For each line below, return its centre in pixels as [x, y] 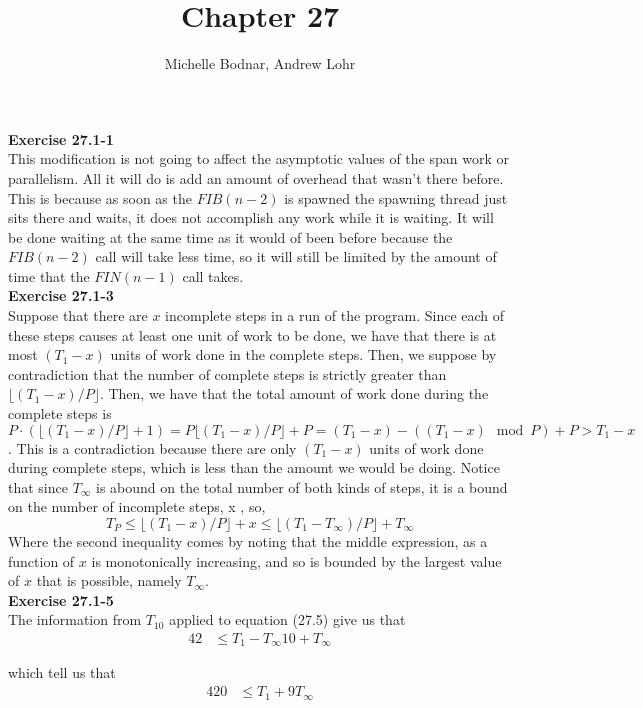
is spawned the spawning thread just [396, 197]
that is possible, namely [109, 580]
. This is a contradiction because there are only [152, 447]
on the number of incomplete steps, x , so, [137, 506]
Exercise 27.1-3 [61, 295]
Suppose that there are [78, 315]
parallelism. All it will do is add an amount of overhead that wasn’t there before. [256, 177]
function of [41, 560]
